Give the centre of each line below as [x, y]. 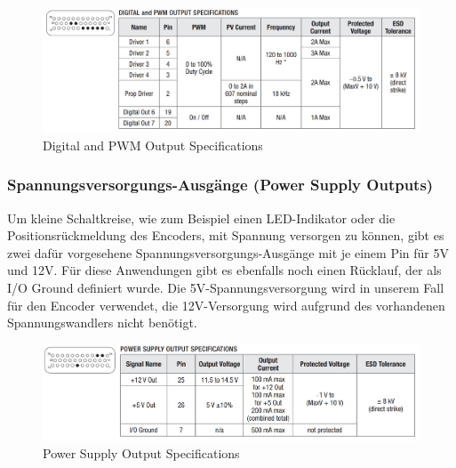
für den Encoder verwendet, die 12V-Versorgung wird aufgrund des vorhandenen [226, 305]
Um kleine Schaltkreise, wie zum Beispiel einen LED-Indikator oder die [201, 218]
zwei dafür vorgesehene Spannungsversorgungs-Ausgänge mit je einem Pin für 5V [228, 252]
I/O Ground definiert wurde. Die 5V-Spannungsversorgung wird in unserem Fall [226, 287]
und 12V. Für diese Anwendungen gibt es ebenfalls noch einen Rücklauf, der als [224, 270]
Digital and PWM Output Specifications [153, 145]
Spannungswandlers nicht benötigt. [102, 323]
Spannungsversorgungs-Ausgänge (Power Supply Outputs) [220, 185]
